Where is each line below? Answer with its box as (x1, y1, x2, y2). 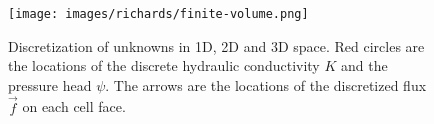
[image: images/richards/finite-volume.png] (8, 7, 309, 21)
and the (340, 55, 388, 76)
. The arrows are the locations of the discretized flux (105, 74, 427, 95)
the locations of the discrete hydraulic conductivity (8, 55, 320, 76)
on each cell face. (22, 96, 126, 117)
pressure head (8, 74, 92, 95)
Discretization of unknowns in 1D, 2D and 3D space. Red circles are (8, 35, 425, 56)
